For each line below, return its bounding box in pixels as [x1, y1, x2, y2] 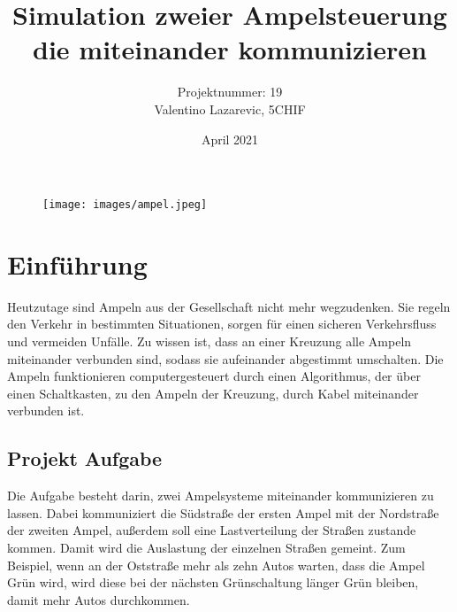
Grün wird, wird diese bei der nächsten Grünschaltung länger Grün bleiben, [7, 573, 419, 592]
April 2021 [201, 129, 259, 148]
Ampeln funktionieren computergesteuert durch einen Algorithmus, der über [7, 367, 421, 385]
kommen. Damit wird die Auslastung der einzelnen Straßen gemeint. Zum [7, 538, 406, 557]
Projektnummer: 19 [177, 82, 283, 101]
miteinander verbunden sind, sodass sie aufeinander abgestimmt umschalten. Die [7, 349, 444, 368]
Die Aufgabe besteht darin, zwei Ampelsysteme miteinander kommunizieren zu [7, 486, 434, 505]
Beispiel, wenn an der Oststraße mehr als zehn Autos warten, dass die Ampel [7, 555, 425, 574]
